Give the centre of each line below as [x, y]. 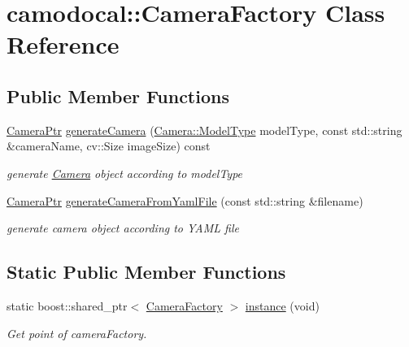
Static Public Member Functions [146, 272]
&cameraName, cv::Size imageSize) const [109, 146]
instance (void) [282, 305]
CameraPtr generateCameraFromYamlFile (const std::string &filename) [185, 200]
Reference [63, 44]
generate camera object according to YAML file [123, 228]
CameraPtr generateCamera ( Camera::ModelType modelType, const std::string [204, 130]
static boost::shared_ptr [67, 305]
